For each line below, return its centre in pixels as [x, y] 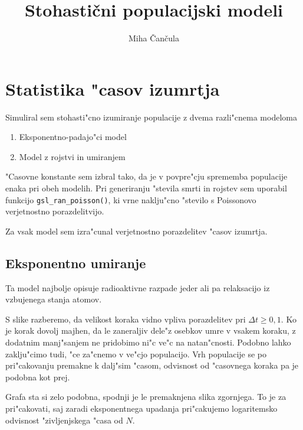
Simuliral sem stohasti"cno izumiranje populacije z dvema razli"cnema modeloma [151, 117]
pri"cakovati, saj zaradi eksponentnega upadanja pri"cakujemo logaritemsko [141, 408]
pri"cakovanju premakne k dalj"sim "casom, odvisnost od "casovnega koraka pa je [152, 365]
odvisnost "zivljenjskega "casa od [64, 420]
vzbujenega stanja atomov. [54, 299]
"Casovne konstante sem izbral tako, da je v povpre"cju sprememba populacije [146, 176]
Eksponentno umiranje [76, 263]
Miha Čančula [154, 38]
